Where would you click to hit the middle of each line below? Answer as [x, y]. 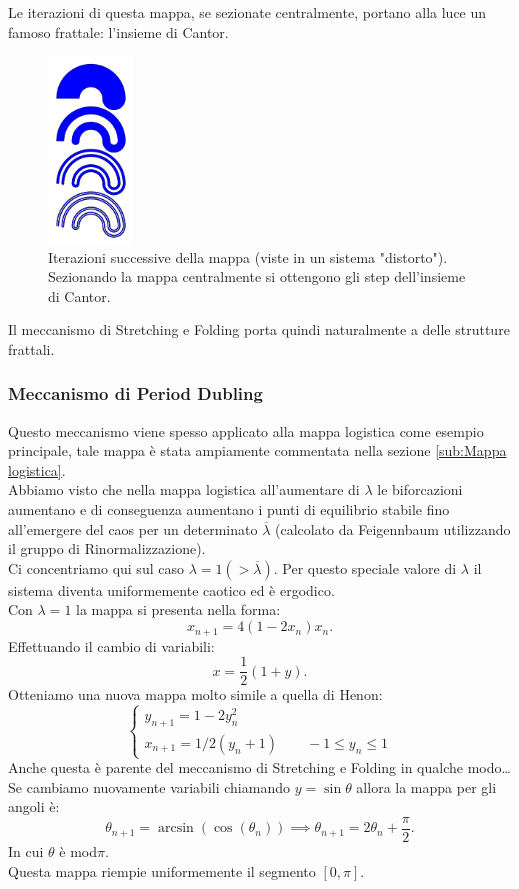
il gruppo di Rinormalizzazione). [107, 548]
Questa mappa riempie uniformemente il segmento [162, 870]
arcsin [176, 828]
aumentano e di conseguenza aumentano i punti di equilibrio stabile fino [229, 509]
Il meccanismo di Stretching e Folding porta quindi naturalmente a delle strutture [259, 329]
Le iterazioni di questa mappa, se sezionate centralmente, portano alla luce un [247, 12]
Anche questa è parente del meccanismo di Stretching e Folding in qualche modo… [259, 767]
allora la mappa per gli [426, 786]
